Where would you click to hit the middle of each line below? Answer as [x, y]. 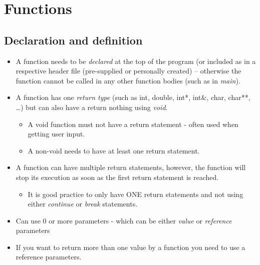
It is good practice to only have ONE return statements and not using [136, 194]
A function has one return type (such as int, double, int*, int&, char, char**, [133, 97]
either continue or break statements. [83, 204]
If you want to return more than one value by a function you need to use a [131, 247]
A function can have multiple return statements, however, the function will [131, 167]
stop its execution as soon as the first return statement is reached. [117, 177]
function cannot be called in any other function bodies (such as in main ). [128, 80]
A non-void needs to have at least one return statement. [114, 150]
